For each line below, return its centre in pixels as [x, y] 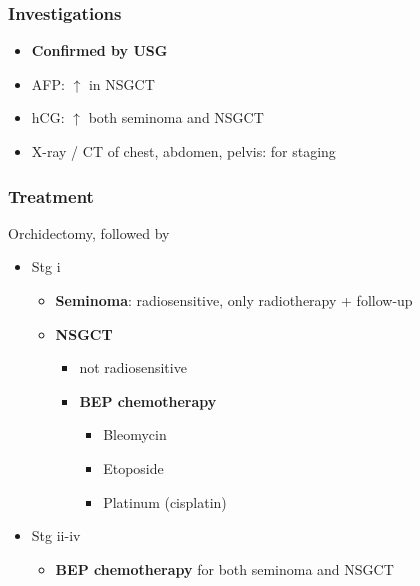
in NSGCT [121, 83]
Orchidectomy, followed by [89, 232]
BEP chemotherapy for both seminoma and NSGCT [224, 568]
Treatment [51, 195]
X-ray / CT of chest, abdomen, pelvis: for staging [183, 151]
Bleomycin [135, 434]
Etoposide [133, 467]
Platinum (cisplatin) [165, 501]
